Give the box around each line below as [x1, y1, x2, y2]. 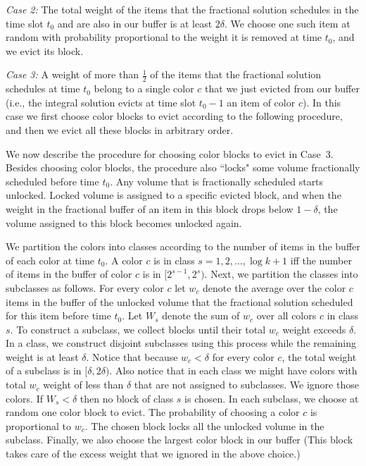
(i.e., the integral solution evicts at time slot [6, 94, 196, 109]
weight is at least [6, 349, 79, 364]
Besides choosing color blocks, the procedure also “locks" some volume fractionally [6, 160, 360, 175]
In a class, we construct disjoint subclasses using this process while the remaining [6, 336, 356, 350]
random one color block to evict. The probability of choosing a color [6, 405, 300, 419]
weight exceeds [282, 321, 346, 336]
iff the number [290, 252, 352, 267]
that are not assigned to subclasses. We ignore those [134, 377, 359, 392]
